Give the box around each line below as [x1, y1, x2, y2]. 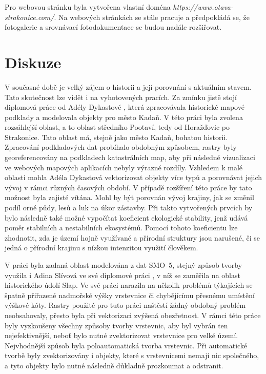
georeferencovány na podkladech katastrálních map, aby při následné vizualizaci [5, 152, 255, 163]
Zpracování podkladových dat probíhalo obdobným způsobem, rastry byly [5, 142, 237, 152]
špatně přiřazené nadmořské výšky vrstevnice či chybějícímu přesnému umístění [5, 289, 255, 300]
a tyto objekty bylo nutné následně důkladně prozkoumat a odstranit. [5, 360, 223, 370]
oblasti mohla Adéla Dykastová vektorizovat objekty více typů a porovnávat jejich [5, 172, 262, 183]
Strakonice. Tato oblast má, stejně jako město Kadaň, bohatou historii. [5, 131, 228, 142]
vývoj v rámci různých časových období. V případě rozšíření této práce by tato [5, 182, 252, 192]
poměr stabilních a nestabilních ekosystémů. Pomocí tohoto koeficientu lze [5, 222, 238, 233]
